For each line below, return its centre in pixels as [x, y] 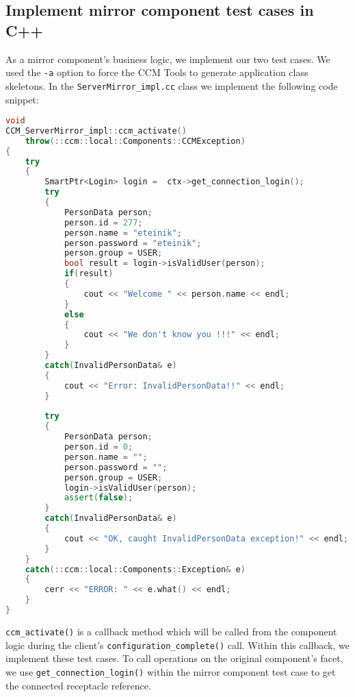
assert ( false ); [98, 498]
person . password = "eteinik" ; [133, 243]
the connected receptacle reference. [78, 685]
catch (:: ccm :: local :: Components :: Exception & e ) [135, 569]
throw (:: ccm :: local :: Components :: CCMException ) [135, 141]
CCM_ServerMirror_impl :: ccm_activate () [96, 131]
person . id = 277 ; [103, 222]
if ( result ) [89, 274]
